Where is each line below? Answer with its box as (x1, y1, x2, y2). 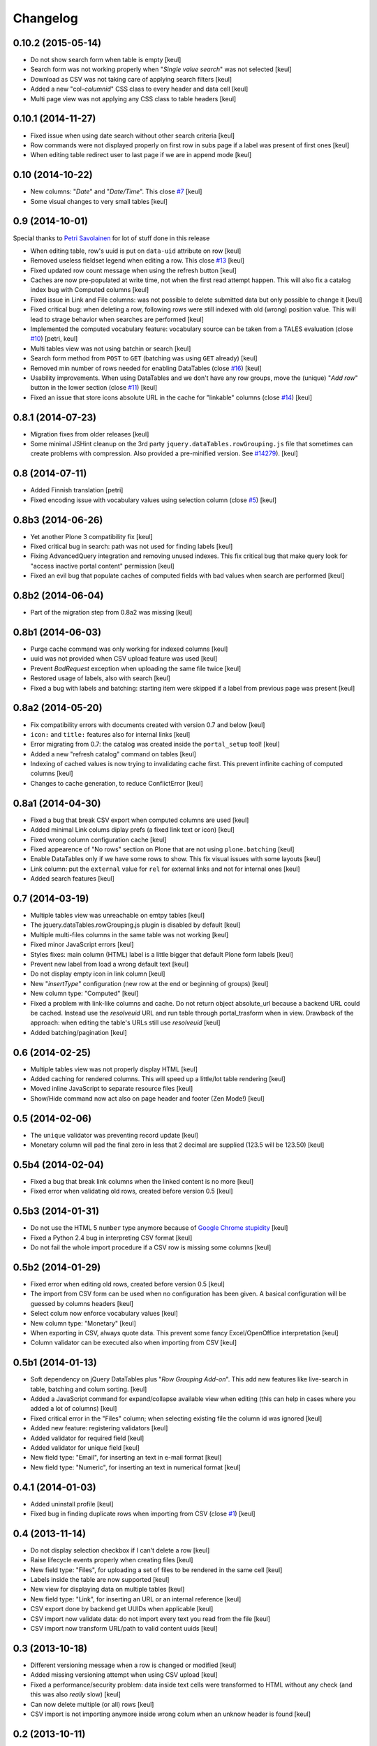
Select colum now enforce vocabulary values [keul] (30, 1309, 178, 1318)
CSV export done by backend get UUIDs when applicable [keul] (30, 1605, 214, 1613)
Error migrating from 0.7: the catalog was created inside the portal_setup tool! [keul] (30, 740, 281, 749)
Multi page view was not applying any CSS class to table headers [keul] (30, 94, 237, 103)
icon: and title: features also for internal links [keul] (30, 730, 191, 738)
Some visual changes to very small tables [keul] (30, 197, 168, 205)
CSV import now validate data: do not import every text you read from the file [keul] (30, 1614, 271, 1623)
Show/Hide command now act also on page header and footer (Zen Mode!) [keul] (30, 1094, 265, 1103)
